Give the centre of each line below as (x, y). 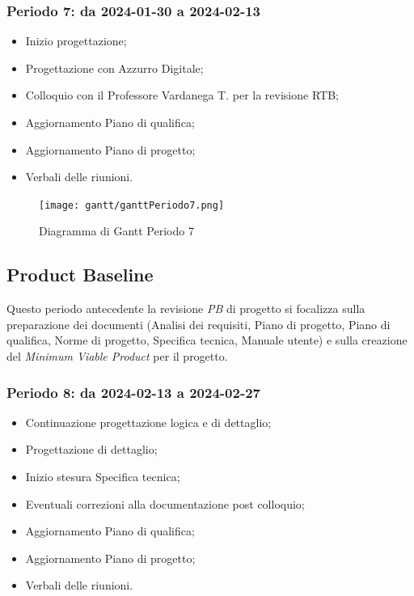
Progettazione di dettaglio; (91, 449)
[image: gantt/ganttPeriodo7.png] (132, 205)
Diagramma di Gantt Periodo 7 (116, 231)
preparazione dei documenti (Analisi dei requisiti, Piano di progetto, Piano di (199, 324)
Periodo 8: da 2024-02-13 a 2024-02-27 (133, 392)
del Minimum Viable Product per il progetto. (117, 356)
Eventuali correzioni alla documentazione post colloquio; (165, 503)
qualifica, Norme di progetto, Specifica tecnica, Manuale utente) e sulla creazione (207, 340)
